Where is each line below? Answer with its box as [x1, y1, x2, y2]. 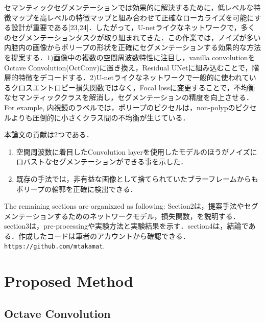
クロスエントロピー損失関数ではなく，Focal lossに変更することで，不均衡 [11, 82, 255, 92]
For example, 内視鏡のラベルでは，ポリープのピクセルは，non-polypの [4, 102, 235, 112]
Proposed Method [4, 270, 133, 291]
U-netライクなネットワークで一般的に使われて [96, 72, 249, 83]
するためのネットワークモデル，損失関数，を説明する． [54, 210, 240, 221]
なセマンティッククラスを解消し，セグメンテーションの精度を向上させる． [4, 92, 254, 103]
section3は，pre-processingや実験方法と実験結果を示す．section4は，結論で [4, 220, 249, 231]
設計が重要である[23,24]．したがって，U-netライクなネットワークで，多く [11, 22, 255, 33]
